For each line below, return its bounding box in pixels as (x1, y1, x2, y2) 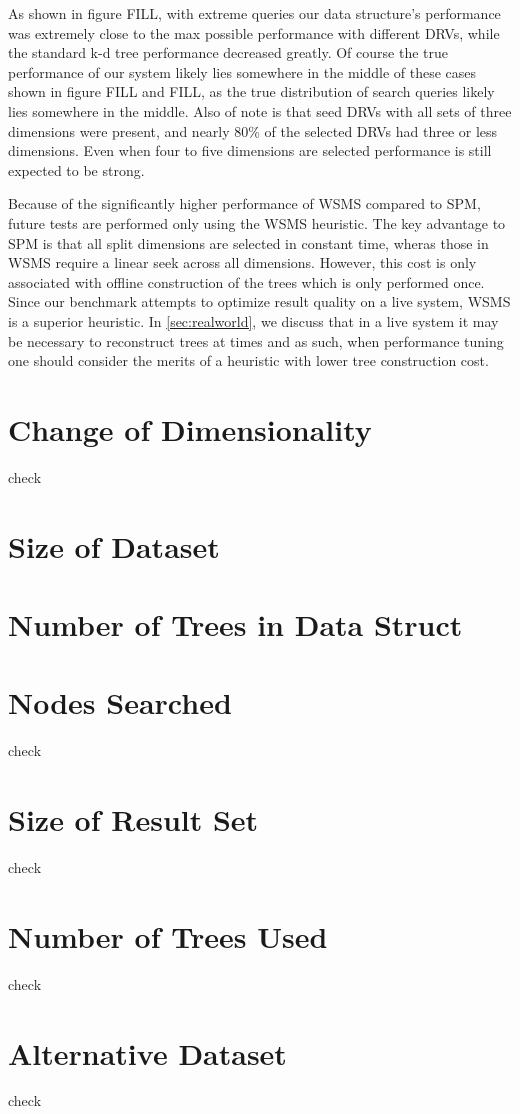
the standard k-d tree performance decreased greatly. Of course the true (8, 42, 448, 63)
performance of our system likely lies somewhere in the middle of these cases (8, 61, 477, 82)
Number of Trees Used (8, 915, 328, 956)
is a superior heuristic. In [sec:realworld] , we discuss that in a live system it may (8, 310, 499, 331)
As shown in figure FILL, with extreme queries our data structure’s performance (8, 3, 501, 23)
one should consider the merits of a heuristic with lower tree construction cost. (8, 350, 489, 371)
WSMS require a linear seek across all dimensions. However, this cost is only (8, 252, 477, 273)
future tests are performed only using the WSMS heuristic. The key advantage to (8, 212, 506, 233)
